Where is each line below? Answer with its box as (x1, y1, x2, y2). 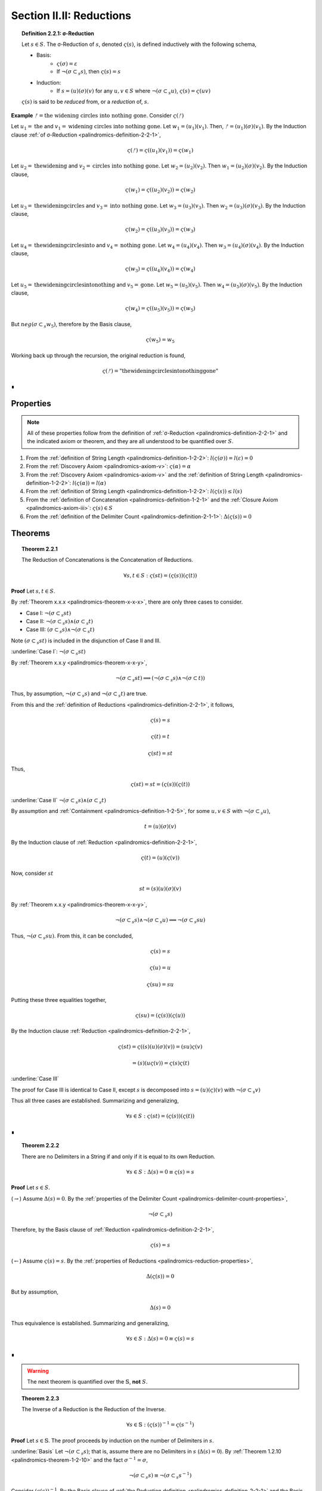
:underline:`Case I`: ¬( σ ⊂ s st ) (11, 648, 86, 657)
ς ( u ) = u (149, 964, 171, 972)
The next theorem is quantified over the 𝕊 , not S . (27, 1378, 148, 1385)
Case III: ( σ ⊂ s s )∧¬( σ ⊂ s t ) (26, 626, 95, 635)
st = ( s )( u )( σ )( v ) (139, 886, 182, 892)
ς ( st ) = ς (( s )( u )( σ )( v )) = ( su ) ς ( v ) (118, 1043, 203, 1050)
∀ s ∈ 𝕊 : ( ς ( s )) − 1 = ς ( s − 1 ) (126, 1420, 194, 1428)
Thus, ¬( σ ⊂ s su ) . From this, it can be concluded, (11, 932, 134, 941)
